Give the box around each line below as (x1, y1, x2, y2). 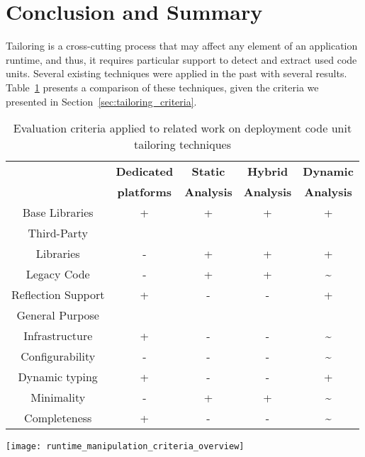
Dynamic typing (18, 368, 98, 385)
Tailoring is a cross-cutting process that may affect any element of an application (6, 38, 358, 53)
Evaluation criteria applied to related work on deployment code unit (13, 120, 352, 137)
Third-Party (28, 225, 88, 242)
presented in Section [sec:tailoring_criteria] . (6, 94, 197, 108)
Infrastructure (23, 327, 93, 344)
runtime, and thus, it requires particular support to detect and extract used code (6, 52, 357, 67)
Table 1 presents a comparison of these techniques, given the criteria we (6, 79, 319, 94)
